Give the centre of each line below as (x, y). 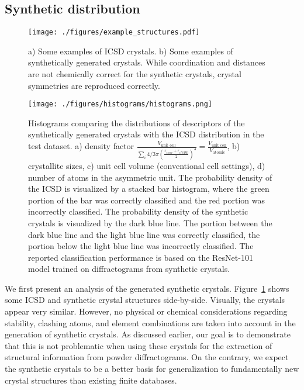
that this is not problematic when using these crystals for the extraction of (139, 345)
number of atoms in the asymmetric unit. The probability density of (150, 177)
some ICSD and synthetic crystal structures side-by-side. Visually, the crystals (145, 300)
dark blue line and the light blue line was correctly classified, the (144, 234)
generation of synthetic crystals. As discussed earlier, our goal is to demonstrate (148, 334)
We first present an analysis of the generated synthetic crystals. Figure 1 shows (147, 288)
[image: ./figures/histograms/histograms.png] (120, 104)
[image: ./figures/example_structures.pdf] (114, 32)
